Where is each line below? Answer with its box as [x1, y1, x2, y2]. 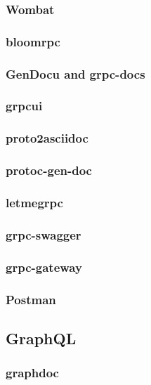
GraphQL [6, 327, 77, 348]
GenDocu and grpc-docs [6, 65, 145, 82]
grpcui [6, 97, 43, 115]
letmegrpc [6, 193, 63, 211]
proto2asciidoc [6, 129, 88, 147]
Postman [6, 290, 56, 308]
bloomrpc [6, 32, 60, 50]
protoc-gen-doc [6, 162, 92, 179]
